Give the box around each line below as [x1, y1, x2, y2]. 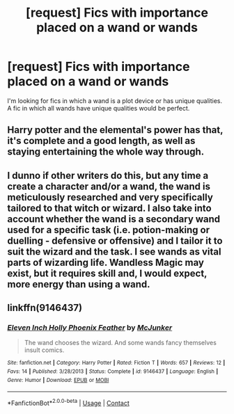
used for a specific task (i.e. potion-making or [7, 224, 210, 236]
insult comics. [24, 346, 65, 354]
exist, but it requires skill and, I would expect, [7, 267, 208, 279]
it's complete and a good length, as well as [7, 135, 196, 147]
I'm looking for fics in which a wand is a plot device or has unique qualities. [7, 96, 223, 105]
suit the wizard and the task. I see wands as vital [7, 246, 221, 257]
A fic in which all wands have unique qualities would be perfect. [7, 104, 190, 112]
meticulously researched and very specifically [7, 191, 214, 203]
